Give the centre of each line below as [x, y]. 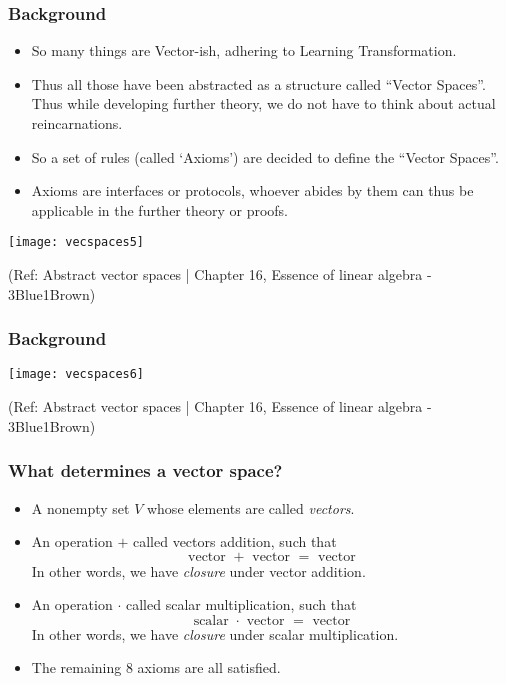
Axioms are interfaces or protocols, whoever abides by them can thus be [252, 190]
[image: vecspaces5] [76, 242]
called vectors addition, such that [234, 541]
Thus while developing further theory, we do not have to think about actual [263, 103]
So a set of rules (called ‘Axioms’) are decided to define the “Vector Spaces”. [265, 156]
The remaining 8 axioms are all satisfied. [156, 667]
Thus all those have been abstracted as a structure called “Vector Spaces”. [258, 83]
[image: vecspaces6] [76, 374]
